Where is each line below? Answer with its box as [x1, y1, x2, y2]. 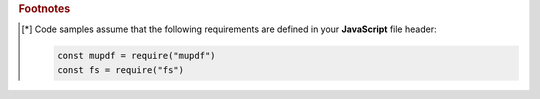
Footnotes [18, 2, 71, 15]
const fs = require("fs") [56, 64, 185, 75]
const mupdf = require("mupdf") [56, 50, 216, 62]
